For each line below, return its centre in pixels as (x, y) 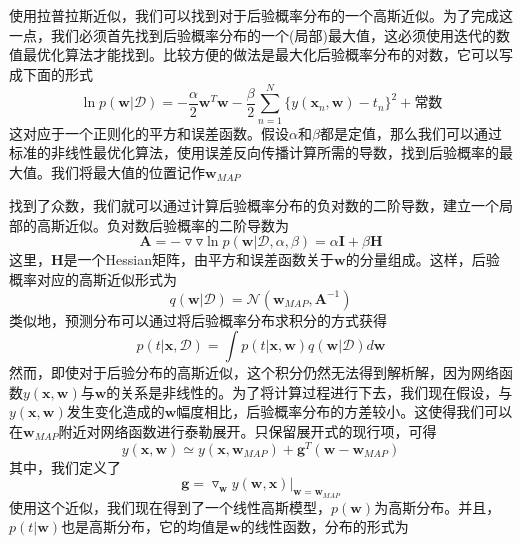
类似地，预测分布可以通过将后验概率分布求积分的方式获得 (198, 319)
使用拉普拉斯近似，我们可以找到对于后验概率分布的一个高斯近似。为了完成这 (261, 15)
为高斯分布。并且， (437, 506)
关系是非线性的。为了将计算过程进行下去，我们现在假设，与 (316, 391)
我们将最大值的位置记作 (127, 171)
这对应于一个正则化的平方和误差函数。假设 (149, 132)
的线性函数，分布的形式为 (324, 526)
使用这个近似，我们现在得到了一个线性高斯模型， (170, 506)
